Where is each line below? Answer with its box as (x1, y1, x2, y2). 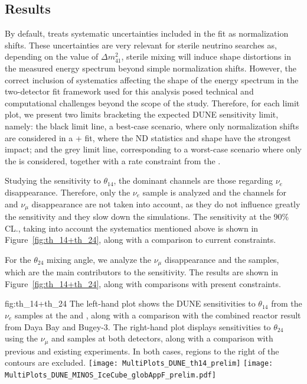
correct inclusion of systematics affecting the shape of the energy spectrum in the (5, 73, 299, 86)
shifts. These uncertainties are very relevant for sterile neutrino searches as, (5, 38, 277, 51)
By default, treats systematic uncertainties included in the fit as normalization (5, 27, 289, 40)
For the (5, 253, 31, 265)
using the (5, 332, 38, 344)
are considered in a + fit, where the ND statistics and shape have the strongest (5, 131, 291, 144)
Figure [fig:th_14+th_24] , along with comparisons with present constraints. (5, 277, 281, 289)
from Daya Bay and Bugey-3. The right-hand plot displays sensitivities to (5, 320, 271, 333)
